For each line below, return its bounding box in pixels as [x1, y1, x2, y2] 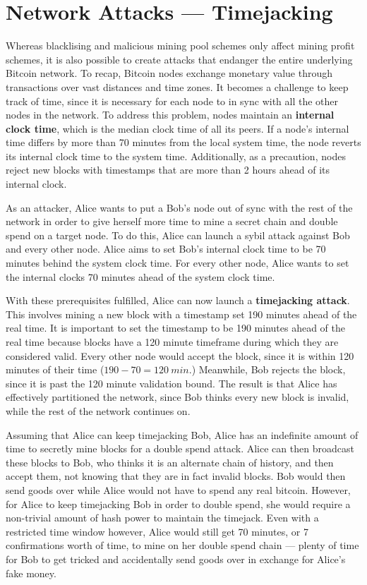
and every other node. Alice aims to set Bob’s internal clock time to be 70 [6, 241, 326, 256]
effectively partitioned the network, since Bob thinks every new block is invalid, [6, 390, 349, 404]
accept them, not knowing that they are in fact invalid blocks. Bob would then [6, 469, 346, 483]
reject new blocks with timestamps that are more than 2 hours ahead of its [6, 162, 330, 177]
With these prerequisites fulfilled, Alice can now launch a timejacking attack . [6, 293, 350, 308]
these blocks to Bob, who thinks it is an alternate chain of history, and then [6, 454, 334, 469]
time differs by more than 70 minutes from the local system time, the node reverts [6, 135, 361, 150]
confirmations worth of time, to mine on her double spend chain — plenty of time [6, 538, 359, 553]
